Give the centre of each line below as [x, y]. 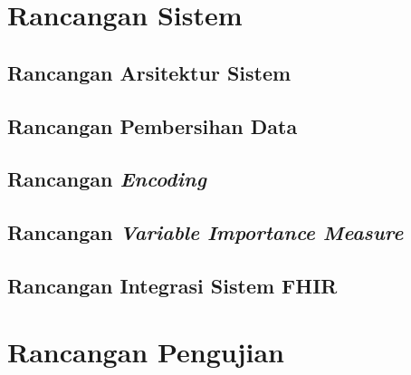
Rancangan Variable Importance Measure [205, 232]
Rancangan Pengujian [146, 352]
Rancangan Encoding [107, 179]
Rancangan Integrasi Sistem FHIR [172, 285]
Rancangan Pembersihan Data [153, 125]
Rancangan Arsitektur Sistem [149, 72]
